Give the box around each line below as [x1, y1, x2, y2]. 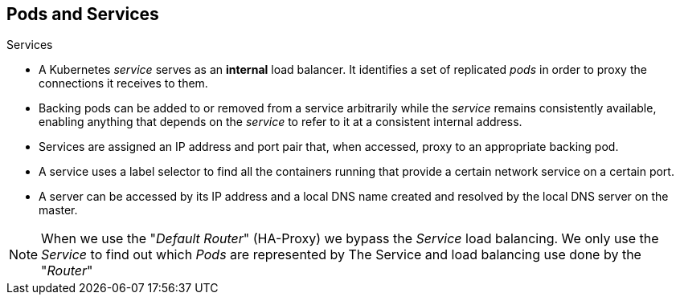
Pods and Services [6, 4, 159, 24]
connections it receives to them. [39, 76, 208, 91]
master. [39, 203, 78, 218]
